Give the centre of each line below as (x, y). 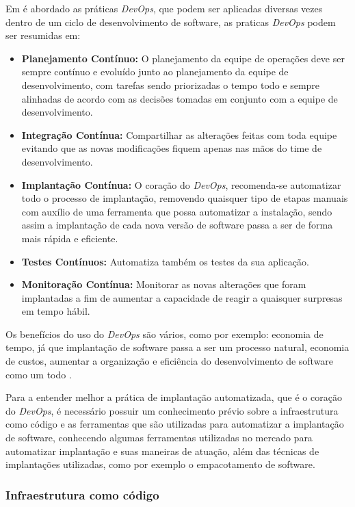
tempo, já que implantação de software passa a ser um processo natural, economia (177, 347)
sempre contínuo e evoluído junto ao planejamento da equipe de (155, 71)
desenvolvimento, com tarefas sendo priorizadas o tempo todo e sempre (171, 84)
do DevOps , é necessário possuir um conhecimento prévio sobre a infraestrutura (172, 410)
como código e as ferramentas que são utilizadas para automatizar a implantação (175, 424)
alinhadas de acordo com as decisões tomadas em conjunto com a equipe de (180, 98)
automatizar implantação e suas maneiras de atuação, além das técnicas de (162, 451)
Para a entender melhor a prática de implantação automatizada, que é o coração (174, 397)
